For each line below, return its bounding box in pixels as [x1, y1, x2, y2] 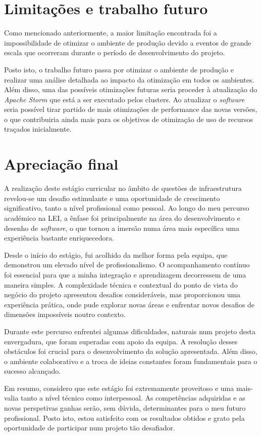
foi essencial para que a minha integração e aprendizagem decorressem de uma [4, 269, 246, 280]
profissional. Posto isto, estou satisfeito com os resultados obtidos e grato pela [4, 412, 245, 423]
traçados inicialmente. [4, 124, 72, 134]
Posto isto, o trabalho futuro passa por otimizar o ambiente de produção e [4, 64, 234, 74]
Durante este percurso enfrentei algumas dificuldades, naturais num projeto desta [4, 326, 255, 336]
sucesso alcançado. [4, 366, 61, 376]
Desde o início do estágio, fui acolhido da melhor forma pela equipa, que [4, 249, 228, 260]
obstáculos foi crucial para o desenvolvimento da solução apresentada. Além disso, [4, 346, 257, 356]
